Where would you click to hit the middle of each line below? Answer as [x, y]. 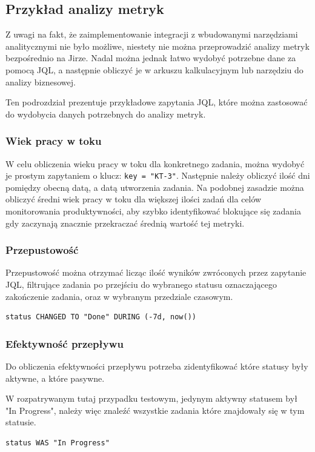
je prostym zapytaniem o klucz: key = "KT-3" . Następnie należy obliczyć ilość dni [158, 175]
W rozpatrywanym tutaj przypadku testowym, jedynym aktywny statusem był [151, 398]
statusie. [21, 422]
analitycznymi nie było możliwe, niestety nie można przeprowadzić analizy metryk [157, 46]
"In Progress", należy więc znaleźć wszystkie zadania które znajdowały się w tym [155, 410]
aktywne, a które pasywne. [55, 378]
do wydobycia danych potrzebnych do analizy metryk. [106, 114]
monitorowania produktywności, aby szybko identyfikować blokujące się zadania [153, 211]
